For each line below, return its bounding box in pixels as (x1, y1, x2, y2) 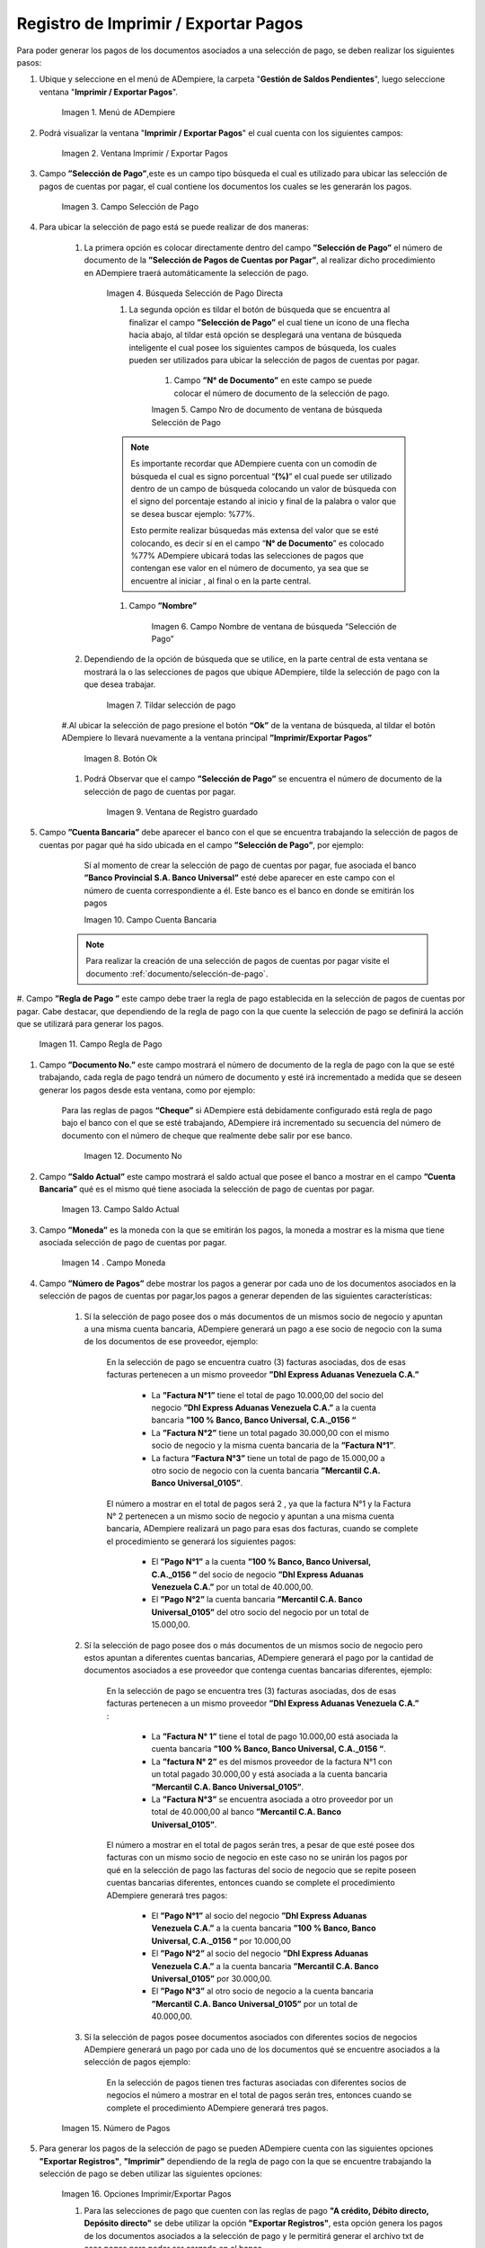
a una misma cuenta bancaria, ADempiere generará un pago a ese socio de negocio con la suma (84, 1324, 443, 1334)
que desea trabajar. (84, 679, 156, 690)
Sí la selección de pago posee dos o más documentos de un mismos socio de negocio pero (84, 1639, 424, 1650)
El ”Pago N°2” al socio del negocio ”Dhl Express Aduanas (151, 1948, 369, 1959)
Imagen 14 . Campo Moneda (61, 1257, 166, 1268)
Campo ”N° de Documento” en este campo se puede (173, 375, 373, 386)
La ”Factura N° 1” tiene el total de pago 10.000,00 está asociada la (151, 1731, 399, 1742)
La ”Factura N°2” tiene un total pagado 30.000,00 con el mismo (151, 1427, 390, 1438)
